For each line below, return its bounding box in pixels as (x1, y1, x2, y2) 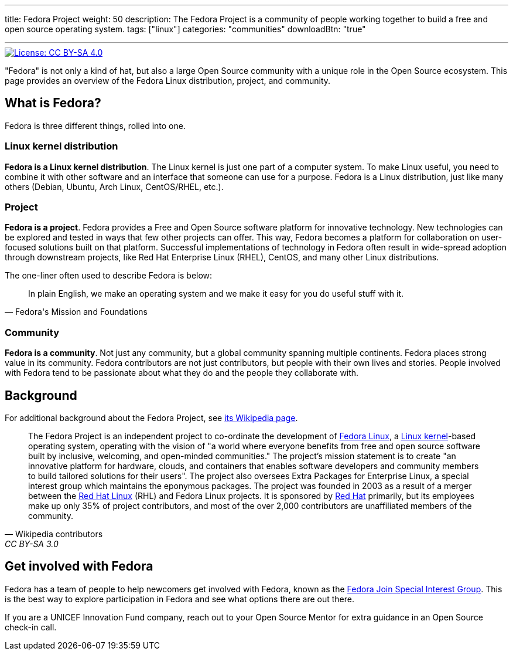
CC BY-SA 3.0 (5, 538, 59, 549)
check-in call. (5, 622, 57, 632)
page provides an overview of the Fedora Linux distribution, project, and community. (5, 76, 331, 86)
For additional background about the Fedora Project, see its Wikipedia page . (5, 412, 298, 423)
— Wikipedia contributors (5, 528, 103, 539)
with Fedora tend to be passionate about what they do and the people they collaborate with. (5, 368, 359, 378)
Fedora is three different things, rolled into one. (5, 120, 186, 131)
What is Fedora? (5, 96, 101, 111)
